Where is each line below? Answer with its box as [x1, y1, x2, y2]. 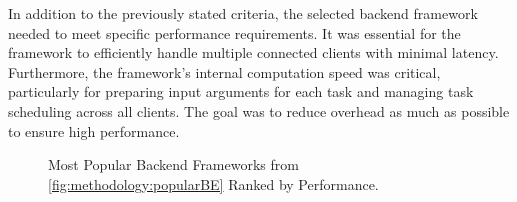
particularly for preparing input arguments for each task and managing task [8, 81, 474, 102]
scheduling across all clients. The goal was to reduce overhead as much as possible [8, 100, 510, 121]
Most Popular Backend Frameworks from [48, 154, 299, 175]
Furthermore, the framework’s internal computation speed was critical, [8, 61, 441, 82]
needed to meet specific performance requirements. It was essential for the [8, 22, 461, 43]
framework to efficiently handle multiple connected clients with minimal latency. [8, 42, 499, 63]
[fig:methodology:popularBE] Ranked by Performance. [48, 173, 379, 194]
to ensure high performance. [8, 120, 180, 141]
